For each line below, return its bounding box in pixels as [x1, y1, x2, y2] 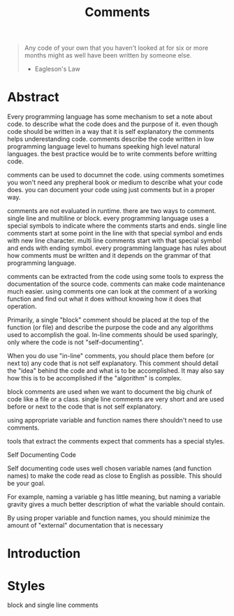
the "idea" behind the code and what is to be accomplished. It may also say [7, 367, 225, 375]
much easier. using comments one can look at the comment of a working [7, 287, 217, 296]
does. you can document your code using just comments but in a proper [7, 186, 215, 194]
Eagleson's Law [34, 64, 80, 74]
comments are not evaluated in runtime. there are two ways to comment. [7, 207, 217, 215]
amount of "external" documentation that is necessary [7, 521, 163, 530]
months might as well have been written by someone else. [24, 51, 192, 60]
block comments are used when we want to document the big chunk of [7, 388, 212, 396]
